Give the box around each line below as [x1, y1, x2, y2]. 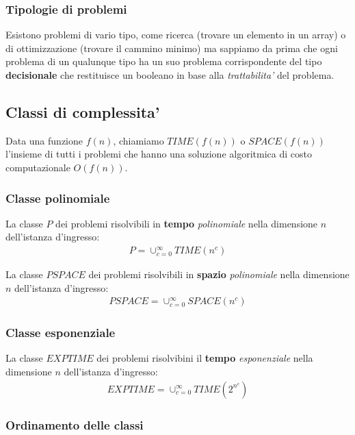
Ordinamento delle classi [5, 416, 144, 433]
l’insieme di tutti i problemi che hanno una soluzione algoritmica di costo [5, 147, 312, 161]
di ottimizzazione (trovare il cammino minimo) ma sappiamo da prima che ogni [5, 40, 338, 55]
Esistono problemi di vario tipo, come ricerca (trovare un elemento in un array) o [5, 27, 346, 42]
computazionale [5, 160, 70, 174]
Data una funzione [5, 133, 83, 147]
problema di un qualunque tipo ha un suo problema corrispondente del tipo [5, 54, 322, 69]
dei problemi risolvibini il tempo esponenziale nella [96, 351, 313, 365]
